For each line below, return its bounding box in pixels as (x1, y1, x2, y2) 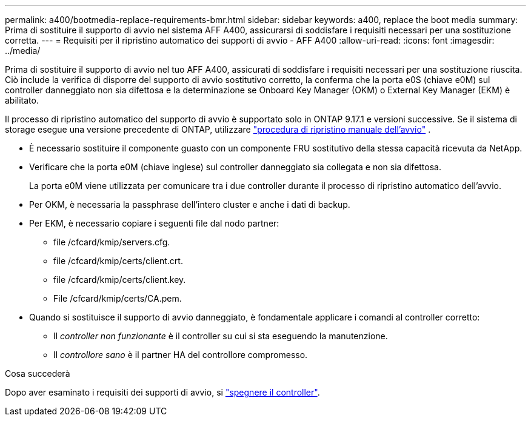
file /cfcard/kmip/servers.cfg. (53, 237, 170, 247)
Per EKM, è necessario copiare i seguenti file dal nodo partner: (29, 218, 279, 228)
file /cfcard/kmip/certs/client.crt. (53, 256, 183, 266)
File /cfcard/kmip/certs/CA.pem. (53, 293, 182, 303)
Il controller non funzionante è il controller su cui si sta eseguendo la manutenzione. (53, 331, 388, 341)
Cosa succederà (5, 368, 70, 379)
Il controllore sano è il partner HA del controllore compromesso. (53, 350, 308, 360)
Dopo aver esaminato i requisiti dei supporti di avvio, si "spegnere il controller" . (5, 387, 320, 397)
